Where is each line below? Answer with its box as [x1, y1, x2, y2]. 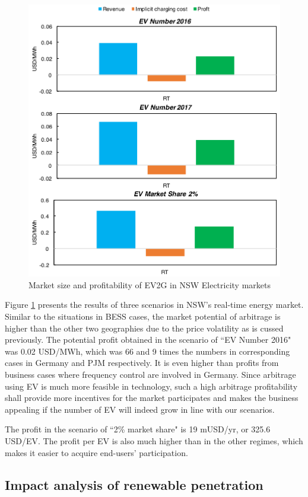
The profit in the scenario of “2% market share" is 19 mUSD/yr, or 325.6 [5, 423, 271, 435]
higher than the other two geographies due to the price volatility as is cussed [5, 321, 284, 334]
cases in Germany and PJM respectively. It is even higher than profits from [5, 356, 279, 369]
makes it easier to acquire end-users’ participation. [5, 446, 188, 458]
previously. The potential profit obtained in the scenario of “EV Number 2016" [5, 333, 291, 346]
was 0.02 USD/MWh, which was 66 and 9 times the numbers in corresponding [5, 345, 290, 357]
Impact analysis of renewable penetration [5, 475, 263, 493]
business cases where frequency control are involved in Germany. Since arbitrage [5, 368, 296, 381]
